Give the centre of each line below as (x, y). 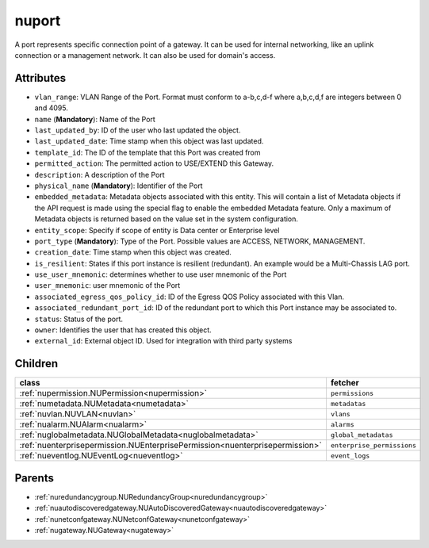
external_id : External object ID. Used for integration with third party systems (163, 341)
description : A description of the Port (100, 174)
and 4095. (52, 108)
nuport (38, 21)
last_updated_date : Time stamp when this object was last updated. (149, 141)
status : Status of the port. (79, 319)
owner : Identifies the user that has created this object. (123, 330)
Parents (34, 478)
